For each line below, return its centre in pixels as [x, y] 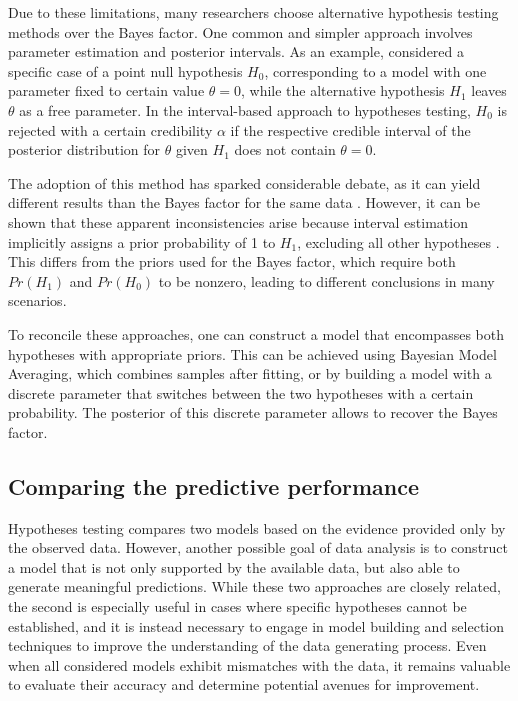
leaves [489, 90]
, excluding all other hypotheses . [398, 241]
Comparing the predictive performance [214, 485]
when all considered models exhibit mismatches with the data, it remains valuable [259, 664]
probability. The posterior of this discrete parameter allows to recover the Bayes [253, 412]
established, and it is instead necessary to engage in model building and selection [256, 625]
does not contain [285, 149]
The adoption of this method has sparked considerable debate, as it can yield [244, 182]
